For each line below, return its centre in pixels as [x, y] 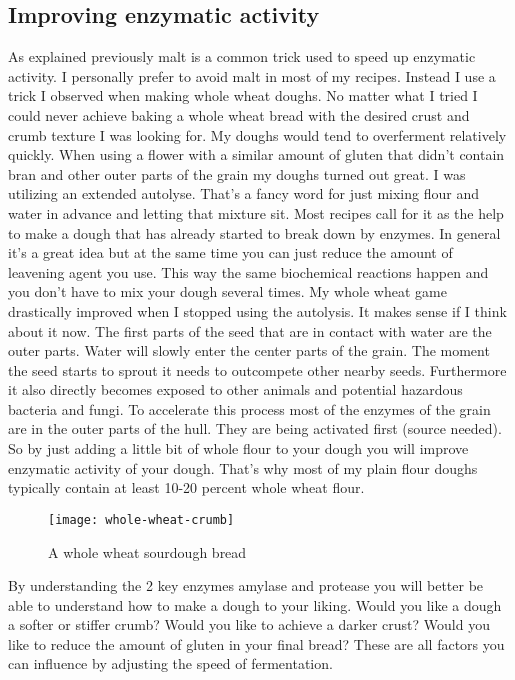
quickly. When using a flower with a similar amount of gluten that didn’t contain [256, 154]
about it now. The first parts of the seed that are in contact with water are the [250, 330]
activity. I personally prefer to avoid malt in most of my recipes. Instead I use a [252, 75]
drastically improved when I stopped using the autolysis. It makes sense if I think [257, 310]
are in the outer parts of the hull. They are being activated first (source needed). [255, 428]
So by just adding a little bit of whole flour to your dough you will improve [238, 448]
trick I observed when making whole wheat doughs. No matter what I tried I [243, 95]
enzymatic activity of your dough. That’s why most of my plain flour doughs [243, 467]
